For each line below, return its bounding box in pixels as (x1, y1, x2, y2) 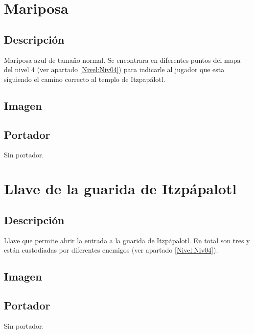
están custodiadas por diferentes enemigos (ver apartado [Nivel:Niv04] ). (4, 245, 218, 255)
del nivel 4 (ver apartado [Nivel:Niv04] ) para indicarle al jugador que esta (4, 64, 225, 75)
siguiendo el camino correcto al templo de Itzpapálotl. (4, 74, 165, 84)
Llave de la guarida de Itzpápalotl (4, 179, 237, 199)
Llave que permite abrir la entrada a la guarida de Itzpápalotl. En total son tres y (4, 235, 250, 245)
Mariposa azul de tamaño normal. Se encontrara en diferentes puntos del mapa (4, 54, 241, 65)
